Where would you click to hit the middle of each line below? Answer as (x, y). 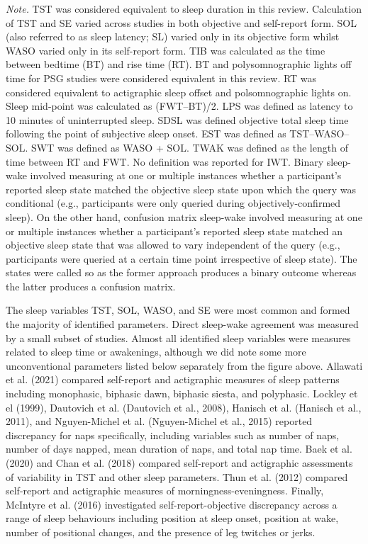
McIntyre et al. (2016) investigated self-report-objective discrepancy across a (172, 504)
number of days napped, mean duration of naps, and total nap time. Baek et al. (179, 449)
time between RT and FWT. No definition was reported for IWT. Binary (165, 161)
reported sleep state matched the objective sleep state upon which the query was (181, 189)
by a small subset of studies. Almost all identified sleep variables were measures (178, 338)
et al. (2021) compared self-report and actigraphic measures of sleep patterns (173, 379)
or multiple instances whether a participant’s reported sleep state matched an (174, 231)
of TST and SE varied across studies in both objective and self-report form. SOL (181, 22)
